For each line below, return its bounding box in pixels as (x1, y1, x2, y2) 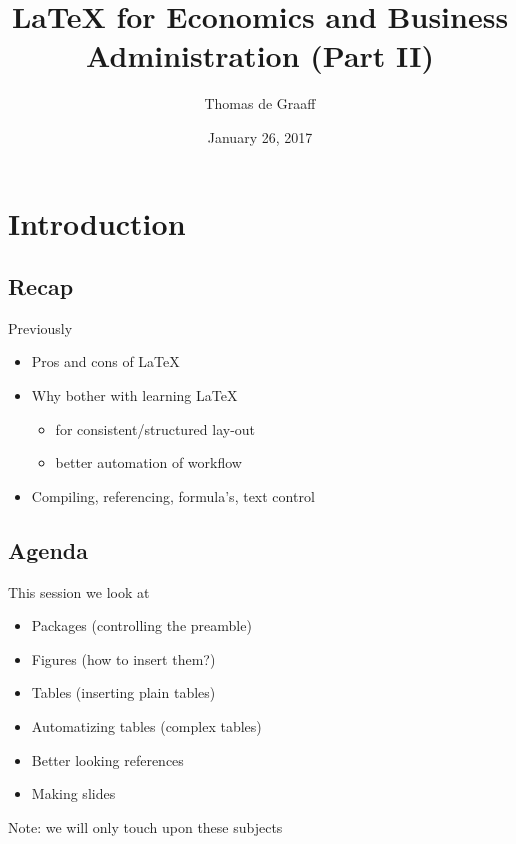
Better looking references (31, 749, 184, 770)
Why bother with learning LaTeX (31, 385, 238, 406)
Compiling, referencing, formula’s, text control (31, 485, 315, 506)
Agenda (8, 534, 88, 565)
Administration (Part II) (86, 35, 434, 76)
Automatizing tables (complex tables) (31, 716, 262, 737)
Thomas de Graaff (204, 93, 316, 114)
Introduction (8, 202, 186, 243)
